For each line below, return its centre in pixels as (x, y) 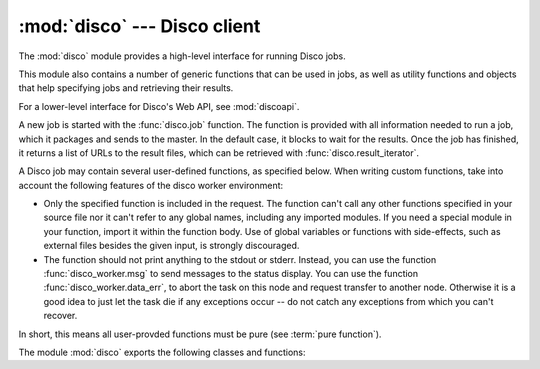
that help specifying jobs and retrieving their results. (126, 88)
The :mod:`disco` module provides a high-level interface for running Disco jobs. (182, 56)
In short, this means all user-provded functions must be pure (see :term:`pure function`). (200, 334)
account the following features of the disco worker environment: (151, 185)
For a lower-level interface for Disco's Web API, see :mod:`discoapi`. (159, 106)
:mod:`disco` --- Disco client (139, 26)
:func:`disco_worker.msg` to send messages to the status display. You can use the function (231, 274)
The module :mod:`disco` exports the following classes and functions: (162, 352)
